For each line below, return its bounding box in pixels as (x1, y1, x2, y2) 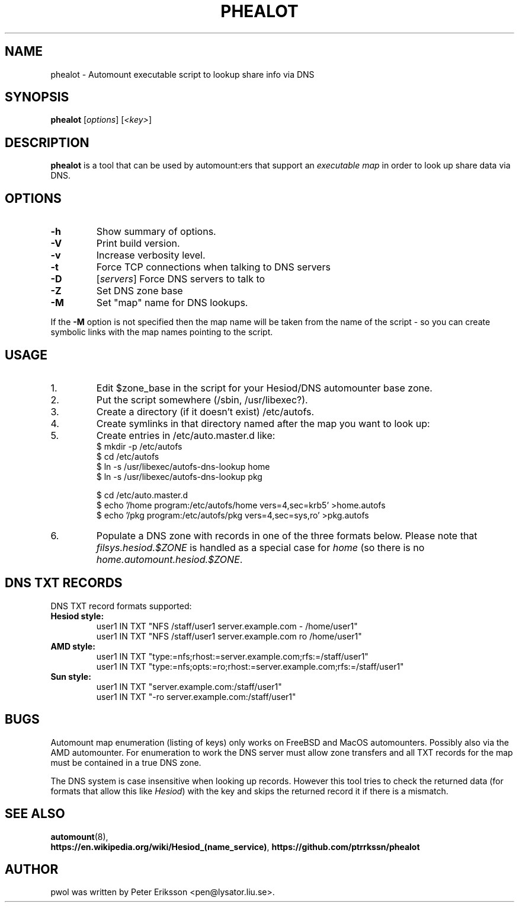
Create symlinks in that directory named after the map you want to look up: (96, 417, 430, 429)
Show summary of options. (96, 225, 216, 238)
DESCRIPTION (5, 135, 89, 150)
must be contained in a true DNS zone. (50, 757, 201, 768)
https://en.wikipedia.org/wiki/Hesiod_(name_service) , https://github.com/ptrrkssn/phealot (50, 841, 420, 852)
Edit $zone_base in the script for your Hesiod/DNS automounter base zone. (96, 381, 432, 394)
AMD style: (50, 641, 95, 651)
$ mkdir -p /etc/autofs (96, 441, 182, 451)
